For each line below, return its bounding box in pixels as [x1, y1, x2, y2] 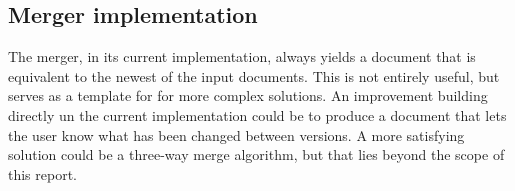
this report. [8, 163, 78, 184]
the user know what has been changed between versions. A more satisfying [8, 124, 465, 145]
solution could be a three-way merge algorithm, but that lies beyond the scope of [8, 144, 505, 165]
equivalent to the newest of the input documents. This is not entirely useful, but [8, 65, 500, 86]
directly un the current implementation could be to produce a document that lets [8, 104, 507, 125]
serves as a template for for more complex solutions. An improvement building [8, 85, 488, 106]
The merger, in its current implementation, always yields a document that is [8, 46, 476, 67]
